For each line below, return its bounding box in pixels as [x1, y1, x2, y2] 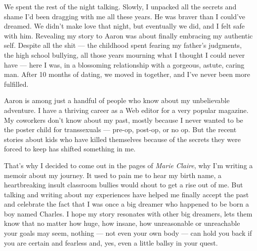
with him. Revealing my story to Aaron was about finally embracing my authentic [4, 30, 253, 40]
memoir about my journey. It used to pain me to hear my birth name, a [4, 170, 222, 180]
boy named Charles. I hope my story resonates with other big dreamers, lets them [4, 208, 253, 218]
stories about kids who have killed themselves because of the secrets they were [4, 134, 241, 144]
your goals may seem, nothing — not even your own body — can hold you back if [4, 228, 252, 238]
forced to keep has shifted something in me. [4, 143, 136, 154]
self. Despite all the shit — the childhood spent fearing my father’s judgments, [4, 40, 242, 50]
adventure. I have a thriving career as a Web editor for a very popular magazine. [4, 105, 249, 115]
